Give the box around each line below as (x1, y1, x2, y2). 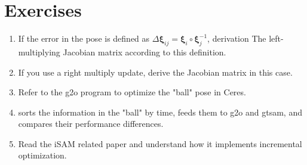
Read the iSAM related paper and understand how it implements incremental (18, 137, 302, 150)
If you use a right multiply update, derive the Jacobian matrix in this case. (18, 66, 293, 78)
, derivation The (207, 32, 266, 45)
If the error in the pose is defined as (18, 32, 150, 45)
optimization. (18, 149, 67, 161)
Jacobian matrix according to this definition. (63, 45, 226, 58)
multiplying (18, 45, 60, 58)
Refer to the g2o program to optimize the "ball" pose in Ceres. (18, 86, 246, 98)
